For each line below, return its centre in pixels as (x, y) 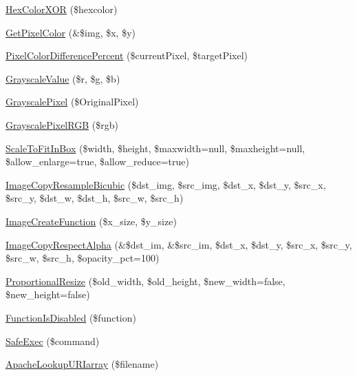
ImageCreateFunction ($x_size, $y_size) (91, 221)
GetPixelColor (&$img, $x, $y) (71, 32)
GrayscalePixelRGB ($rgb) (62, 124)
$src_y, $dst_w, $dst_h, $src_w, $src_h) (95, 198)
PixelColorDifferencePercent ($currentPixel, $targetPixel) (127, 55)
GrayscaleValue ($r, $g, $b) (63, 78)
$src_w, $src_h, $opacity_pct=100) (83, 258)
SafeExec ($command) (53, 341)
